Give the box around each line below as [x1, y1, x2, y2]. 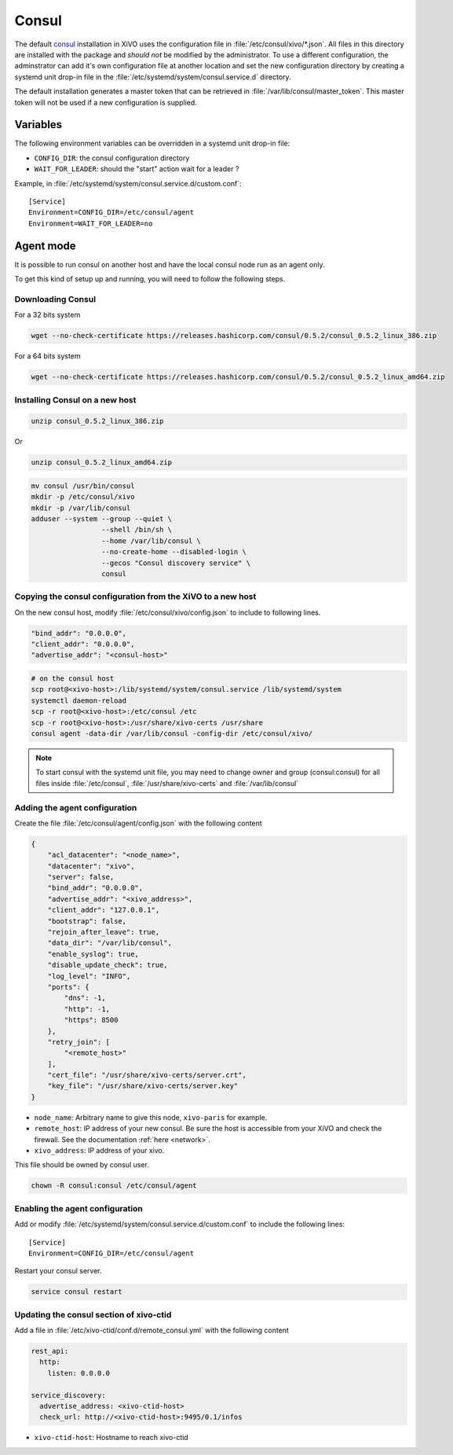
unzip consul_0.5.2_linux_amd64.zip [31, 458, 173, 467]
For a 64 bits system [14, 351, 82, 361]
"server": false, [47, 873, 115, 882]
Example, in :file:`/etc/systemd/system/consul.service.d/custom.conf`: [14, 178, 243, 188]
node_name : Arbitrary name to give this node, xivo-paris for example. [34, 1112, 268, 1122]
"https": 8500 [64, 1016, 119, 1025]
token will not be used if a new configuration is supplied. [14, 97, 198, 107]
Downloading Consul [14, 293, 97, 304]
